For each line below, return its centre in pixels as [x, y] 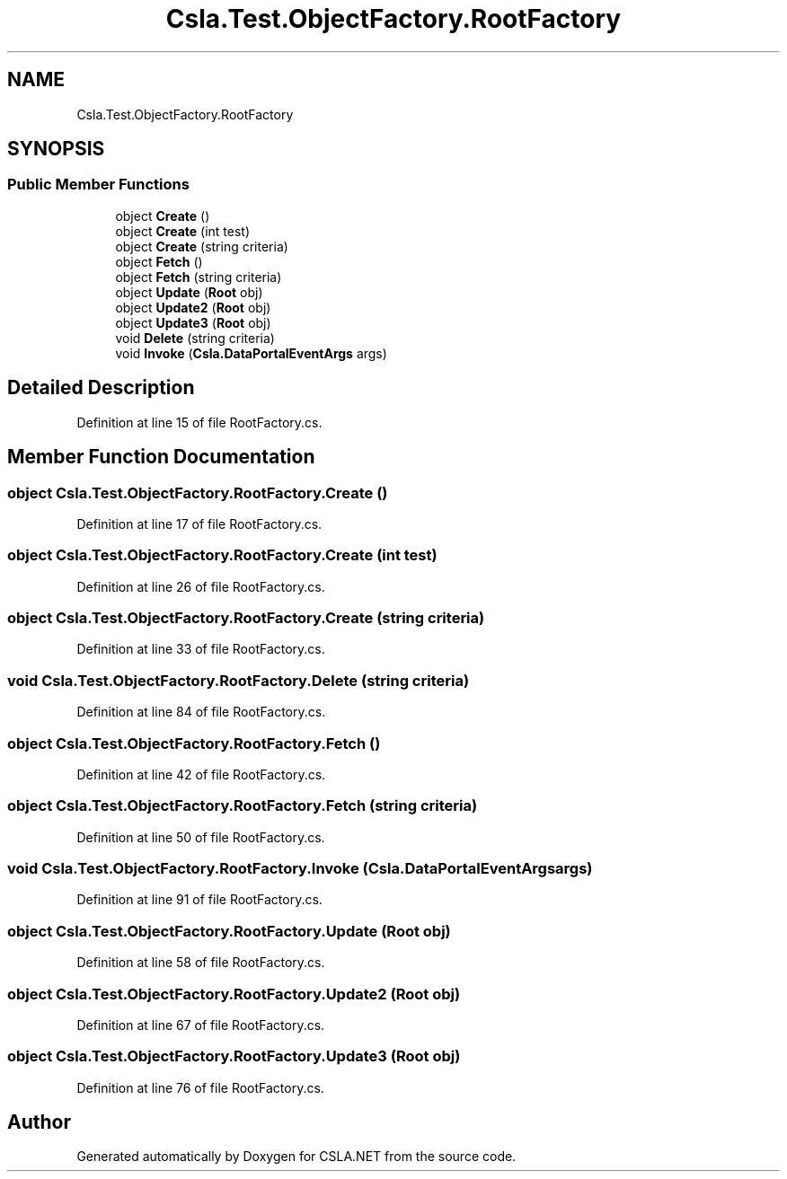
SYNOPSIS [56, 149]
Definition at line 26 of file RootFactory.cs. [201, 586]
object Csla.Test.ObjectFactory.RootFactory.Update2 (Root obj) [234, 994]
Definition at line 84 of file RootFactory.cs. [201, 712]
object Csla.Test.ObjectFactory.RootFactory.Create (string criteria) [246, 618]
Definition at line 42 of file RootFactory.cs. [201, 774]
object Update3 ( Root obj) [193, 322]
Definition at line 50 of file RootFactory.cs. [201, 837]
